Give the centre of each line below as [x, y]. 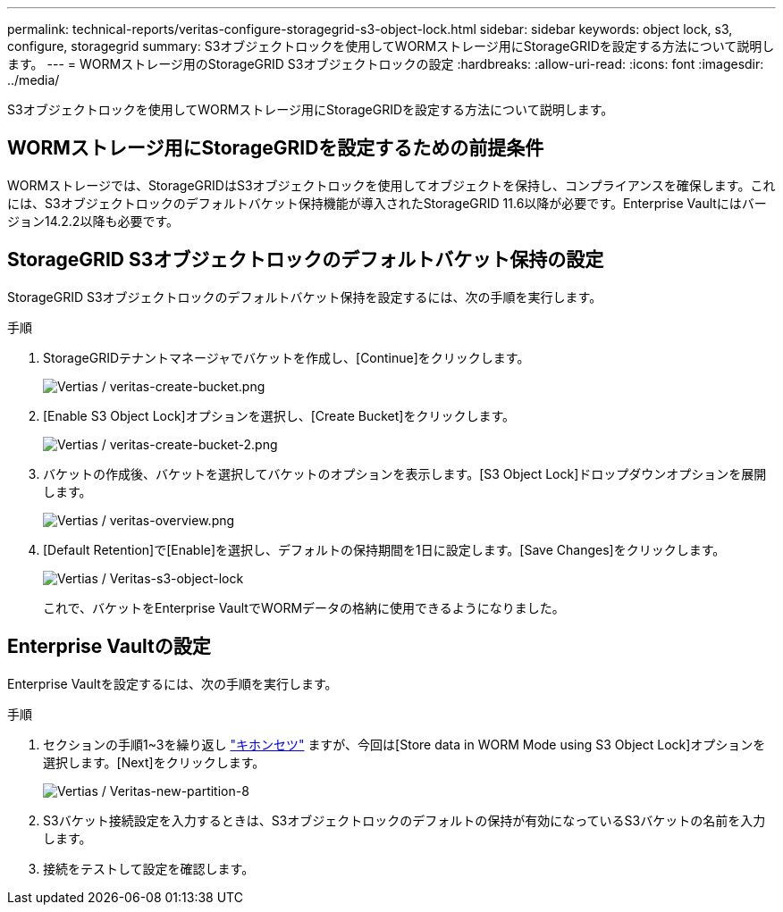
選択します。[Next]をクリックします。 [154, 762]
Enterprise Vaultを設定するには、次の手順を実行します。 [173, 683]
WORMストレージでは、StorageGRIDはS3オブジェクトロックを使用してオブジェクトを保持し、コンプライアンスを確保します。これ [391, 185]
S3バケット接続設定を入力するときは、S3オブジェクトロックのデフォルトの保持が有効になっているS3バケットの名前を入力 [404, 820]
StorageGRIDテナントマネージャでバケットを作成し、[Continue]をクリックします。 [286, 357]
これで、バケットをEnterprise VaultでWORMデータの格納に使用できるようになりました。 [304, 607]
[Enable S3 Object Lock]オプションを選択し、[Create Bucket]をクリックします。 [279, 415]
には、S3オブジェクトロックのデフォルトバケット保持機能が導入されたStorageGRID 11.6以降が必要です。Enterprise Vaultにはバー [387, 203]
